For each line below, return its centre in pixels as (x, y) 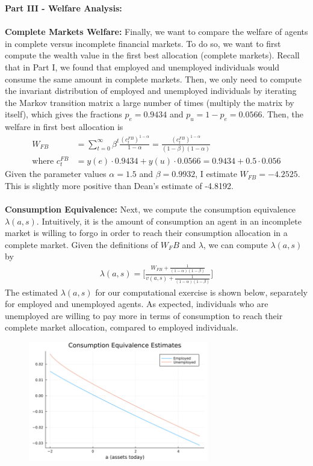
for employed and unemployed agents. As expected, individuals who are (137, 304)
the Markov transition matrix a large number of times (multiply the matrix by (150, 102)
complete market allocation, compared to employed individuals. (122, 327)
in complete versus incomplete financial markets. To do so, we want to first (143, 43)
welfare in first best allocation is (64, 127)
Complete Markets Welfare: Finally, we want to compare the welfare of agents (156, 32)
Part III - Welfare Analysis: (64, 8)
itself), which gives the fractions (64, 114)
